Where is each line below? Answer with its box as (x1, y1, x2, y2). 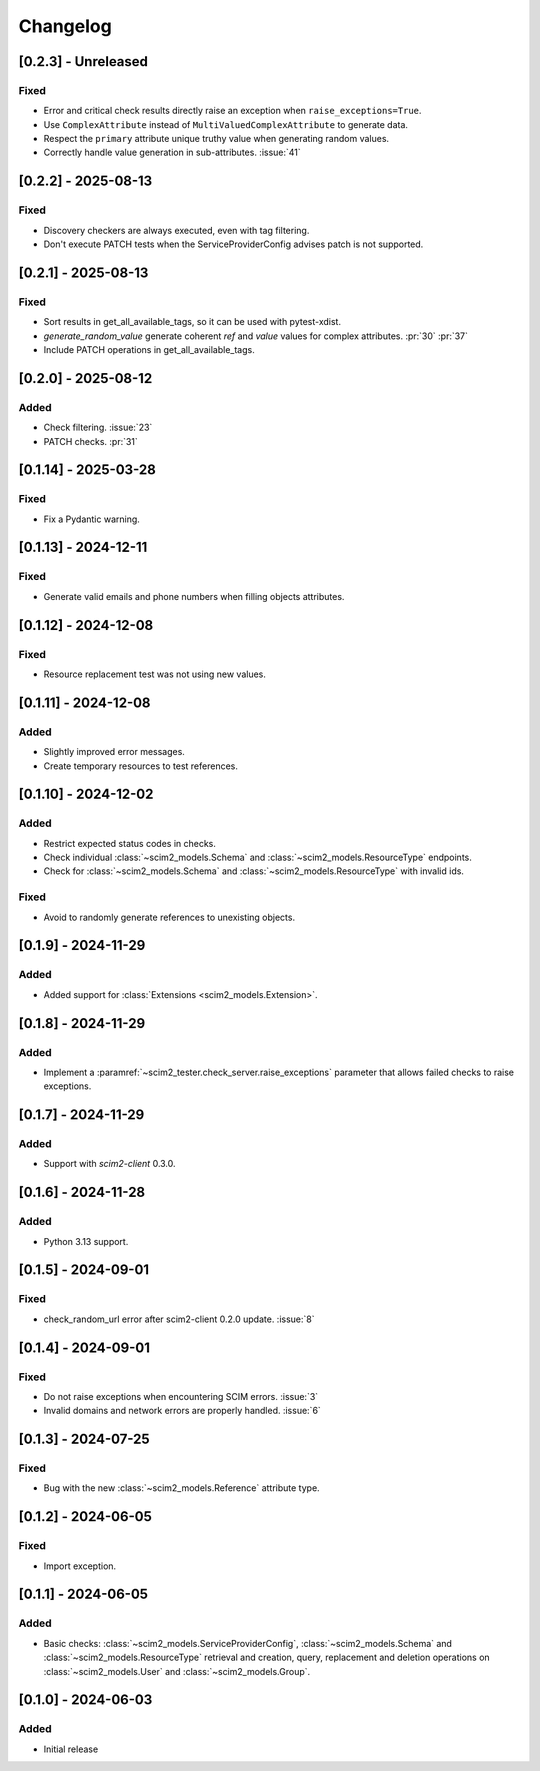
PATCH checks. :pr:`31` (43, 435, 139, 447)
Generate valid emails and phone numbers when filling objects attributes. (43, 590, 345, 602)
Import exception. (43, 1560, 117, 1572)
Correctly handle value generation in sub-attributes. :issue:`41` (43, 146, 302, 159)
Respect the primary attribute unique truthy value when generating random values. (43, 133, 390, 145)
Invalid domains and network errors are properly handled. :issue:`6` (43, 1405, 322, 1417)
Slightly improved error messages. (43, 746, 185, 758)
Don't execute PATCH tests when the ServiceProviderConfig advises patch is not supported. (43, 238, 424, 250)
